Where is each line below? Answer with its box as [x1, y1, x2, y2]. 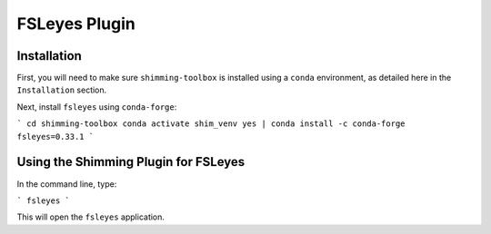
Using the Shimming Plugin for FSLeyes [16, 154, 245, 170]
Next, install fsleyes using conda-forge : [16, 101, 177, 112]
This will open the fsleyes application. [16, 211, 165, 222]
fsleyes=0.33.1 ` [16, 132, 95, 141]
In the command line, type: [16, 178, 117, 190]
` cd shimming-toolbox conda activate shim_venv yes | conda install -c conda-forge [16, 119, 406, 129]
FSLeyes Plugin [16, 14, 135, 34]
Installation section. [16, 84, 107, 95]
